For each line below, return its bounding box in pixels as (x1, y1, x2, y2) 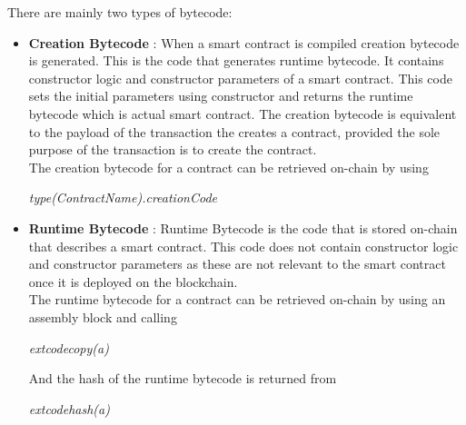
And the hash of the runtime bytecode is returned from (28, 369, 337, 388)
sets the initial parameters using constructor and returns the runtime (28, 86, 413, 105)
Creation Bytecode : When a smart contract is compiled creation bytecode (28, 33, 460, 52)
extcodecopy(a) (28, 338, 109, 357)
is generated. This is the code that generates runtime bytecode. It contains (28, 51, 444, 70)
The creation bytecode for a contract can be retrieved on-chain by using (28, 157, 429, 176)
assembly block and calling (28, 307, 177, 326)
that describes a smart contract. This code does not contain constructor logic (28, 236, 459, 255)
